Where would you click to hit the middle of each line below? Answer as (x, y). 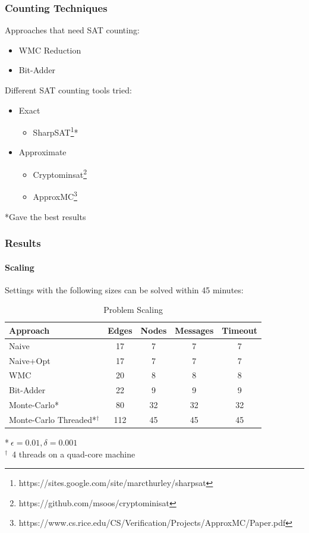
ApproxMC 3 (55, 195)
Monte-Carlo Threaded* (53, 420)
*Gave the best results (45, 216)
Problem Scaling (133, 310)
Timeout (240, 330)
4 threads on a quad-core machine (74, 454)
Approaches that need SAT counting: (72, 30)
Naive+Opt (30, 360)
